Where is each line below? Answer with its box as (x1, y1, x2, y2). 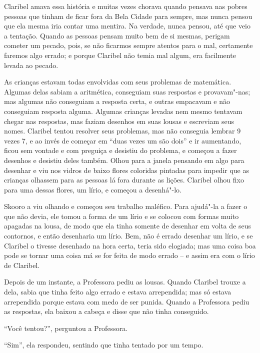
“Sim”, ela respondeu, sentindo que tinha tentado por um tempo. (4, 339, 203, 350)
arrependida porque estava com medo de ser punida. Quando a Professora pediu (4, 296, 249, 306)
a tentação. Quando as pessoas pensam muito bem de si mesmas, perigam (4, 30, 230, 40)
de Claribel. (4, 259, 40, 270)
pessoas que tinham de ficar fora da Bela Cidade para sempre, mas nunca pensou (4, 10, 252, 21)
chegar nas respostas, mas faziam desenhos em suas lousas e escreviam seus (4, 115, 234, 126)
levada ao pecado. (4, 59, 58, 70)
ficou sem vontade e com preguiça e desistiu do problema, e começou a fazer (4, 145, 237, 155)
